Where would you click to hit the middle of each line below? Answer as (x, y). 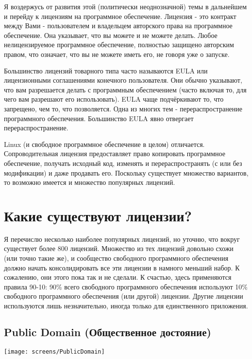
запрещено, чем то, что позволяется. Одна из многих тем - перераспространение (123, 108)
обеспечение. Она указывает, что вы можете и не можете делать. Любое (111, 35)
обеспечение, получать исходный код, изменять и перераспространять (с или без (123, 163)
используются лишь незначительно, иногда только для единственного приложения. (126, 305)
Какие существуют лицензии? (98, 215)
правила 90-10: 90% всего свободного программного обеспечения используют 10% (126, 286)
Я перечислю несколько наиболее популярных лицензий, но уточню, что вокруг (122, 239)
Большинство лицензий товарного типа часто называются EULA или (106, 70)
